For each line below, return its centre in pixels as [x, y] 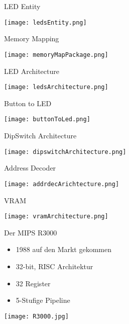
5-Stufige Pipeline [43, 300]
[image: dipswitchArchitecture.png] [65, 152]
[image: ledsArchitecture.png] [56, 87]
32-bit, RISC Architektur [54, 266]
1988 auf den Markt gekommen [64, 249]
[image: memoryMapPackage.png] [56, 55]
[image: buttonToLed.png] [47, 119]
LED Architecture [32, 71]
